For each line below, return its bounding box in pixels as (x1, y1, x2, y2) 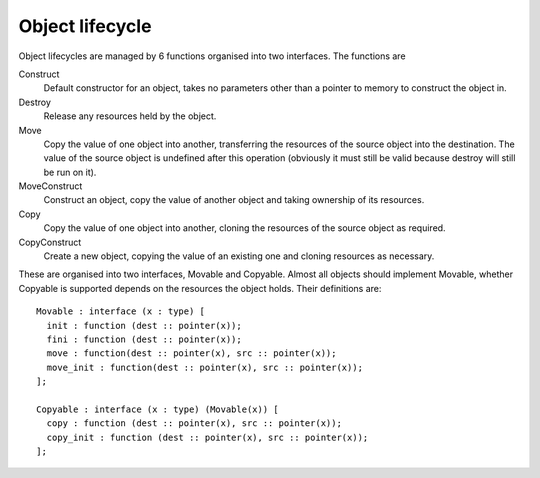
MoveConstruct (18, 180, 83, 192)
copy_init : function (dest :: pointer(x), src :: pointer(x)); (46, 431, 369, 443)
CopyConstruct (18, 236, 82, 248)
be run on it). (43, 166, 97, 178)
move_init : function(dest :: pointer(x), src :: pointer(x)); (46, 361, 364, 373)
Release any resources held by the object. (43, 110, 217, 122)
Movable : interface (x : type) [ (36, 306, 205, 317)
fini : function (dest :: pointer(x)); (46, 333, 242, 345)
